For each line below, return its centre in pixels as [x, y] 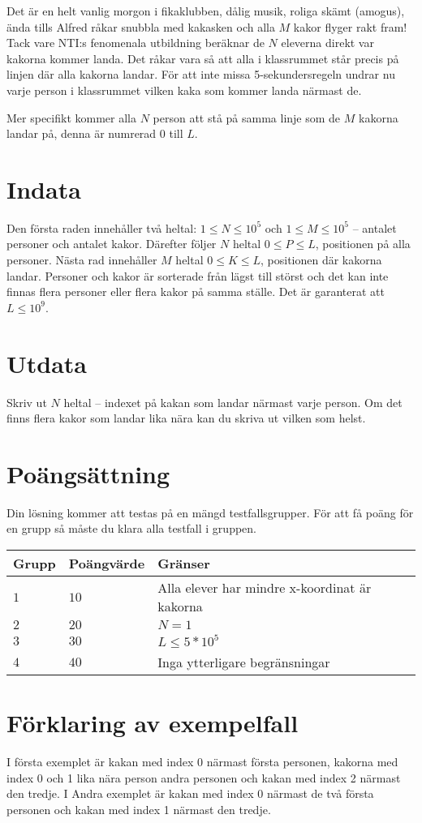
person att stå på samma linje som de [247, 117]
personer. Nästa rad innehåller [82, 260]
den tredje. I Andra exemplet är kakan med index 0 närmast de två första [190, 793]
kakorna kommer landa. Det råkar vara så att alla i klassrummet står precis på [203, 58]
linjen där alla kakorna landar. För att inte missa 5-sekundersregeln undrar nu [201, 74]
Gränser [184, 564]
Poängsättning [88, 473]
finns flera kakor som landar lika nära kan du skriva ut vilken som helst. [186, 418]
